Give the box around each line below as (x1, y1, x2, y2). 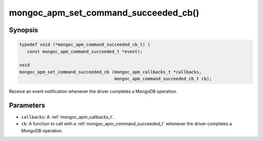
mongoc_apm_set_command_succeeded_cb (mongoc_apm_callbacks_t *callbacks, (19, 69, 202, 75)
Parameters (9, 101, 45, 109)
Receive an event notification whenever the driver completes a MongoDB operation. (9, 88, 177, 95)
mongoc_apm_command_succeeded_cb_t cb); (114, 76, 212, 81)
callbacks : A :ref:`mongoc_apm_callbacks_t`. (21, 114, 114, 120)
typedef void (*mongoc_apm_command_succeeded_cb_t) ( (19, 42, 150, 47)
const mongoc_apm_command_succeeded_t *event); (27, 49, 143, 54)
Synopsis (9, 26, 38, 34)
